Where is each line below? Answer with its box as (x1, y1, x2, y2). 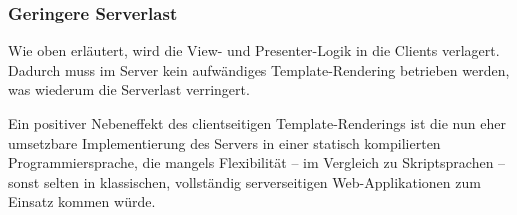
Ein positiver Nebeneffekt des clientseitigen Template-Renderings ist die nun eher (8, 113, 506, 133)
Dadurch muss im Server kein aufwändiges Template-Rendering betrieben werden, (8, 59, 510, 80)
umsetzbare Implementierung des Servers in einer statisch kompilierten (8, 132, 441, 153)
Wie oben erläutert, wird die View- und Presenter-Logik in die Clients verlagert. (8, 40, 500, 61)
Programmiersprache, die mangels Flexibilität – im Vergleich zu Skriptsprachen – (8, 152, 506, 173)
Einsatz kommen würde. (8, 191, 156, 212)
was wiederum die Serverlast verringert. (8, 79, 250, 100)
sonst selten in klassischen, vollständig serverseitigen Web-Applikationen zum (8, 171, 481, 192)
